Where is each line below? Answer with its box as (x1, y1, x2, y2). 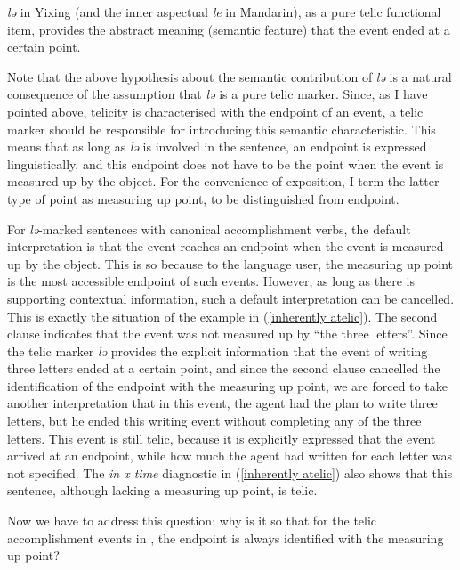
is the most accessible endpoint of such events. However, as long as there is (7, 272, 416, 290)
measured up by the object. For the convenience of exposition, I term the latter (7, 172, 440, 191)
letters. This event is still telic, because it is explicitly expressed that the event (7, 428, 436, 447)
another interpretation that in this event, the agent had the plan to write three (7, 394, 438, 412)
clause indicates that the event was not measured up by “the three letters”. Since (7, 324, 448, 343)
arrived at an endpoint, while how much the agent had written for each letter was (7, 446, 452, 465)
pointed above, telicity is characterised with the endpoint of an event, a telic (7, 102, 424, 120)
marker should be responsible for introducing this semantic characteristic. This (7, 119, 436, 138)
